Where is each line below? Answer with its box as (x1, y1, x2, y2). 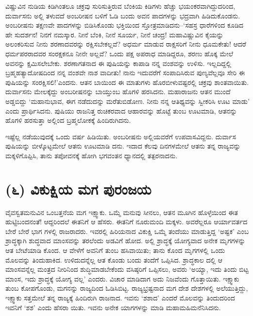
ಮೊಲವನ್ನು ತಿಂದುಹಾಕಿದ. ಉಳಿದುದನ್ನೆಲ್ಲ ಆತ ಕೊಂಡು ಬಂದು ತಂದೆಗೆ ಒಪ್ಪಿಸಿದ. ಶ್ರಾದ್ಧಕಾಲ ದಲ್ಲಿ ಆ (5, 254, 223, 265)
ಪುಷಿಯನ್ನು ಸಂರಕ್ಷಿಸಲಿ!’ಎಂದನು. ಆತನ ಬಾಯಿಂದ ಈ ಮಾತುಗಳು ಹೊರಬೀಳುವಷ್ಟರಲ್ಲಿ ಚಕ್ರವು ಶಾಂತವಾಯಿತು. (5, 77, 249, 87)
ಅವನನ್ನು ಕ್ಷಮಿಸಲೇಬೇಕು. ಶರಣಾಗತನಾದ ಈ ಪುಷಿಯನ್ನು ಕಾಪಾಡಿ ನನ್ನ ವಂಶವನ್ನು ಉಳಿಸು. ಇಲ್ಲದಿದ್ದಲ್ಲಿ (5, 58, 232, 68)
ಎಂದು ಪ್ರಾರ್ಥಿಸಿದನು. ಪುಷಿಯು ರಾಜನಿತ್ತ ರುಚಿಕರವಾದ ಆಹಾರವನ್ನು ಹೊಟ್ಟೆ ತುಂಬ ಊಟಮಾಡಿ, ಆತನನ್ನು (5, 105, 237, 116)
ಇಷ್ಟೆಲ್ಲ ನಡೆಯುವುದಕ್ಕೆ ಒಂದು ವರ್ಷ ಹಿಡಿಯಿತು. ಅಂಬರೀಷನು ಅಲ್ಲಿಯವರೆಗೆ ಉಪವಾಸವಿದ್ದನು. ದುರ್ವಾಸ (5, 131, 236, 141)
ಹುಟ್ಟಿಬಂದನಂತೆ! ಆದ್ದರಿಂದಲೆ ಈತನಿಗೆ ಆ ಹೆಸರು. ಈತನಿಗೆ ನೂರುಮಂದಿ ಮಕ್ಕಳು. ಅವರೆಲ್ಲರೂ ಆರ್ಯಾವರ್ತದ (5, 216, 248, 227)
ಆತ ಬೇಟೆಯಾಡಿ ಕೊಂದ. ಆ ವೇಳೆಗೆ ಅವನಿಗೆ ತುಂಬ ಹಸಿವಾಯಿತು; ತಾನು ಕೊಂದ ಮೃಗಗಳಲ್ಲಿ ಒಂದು (5, 245, 225, 255)
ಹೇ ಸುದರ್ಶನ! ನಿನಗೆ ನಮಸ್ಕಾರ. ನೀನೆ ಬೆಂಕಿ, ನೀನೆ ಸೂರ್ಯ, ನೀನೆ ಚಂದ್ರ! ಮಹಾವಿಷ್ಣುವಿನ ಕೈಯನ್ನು (5, 29, 224, 39)
